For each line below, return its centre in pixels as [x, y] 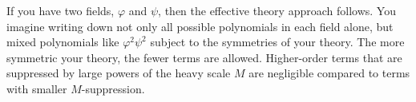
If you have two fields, [61, 10]
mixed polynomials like [63, 42]
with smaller [37, 88]
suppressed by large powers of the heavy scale [119, 73]
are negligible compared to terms [329, 73]
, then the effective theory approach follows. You [277, 10]
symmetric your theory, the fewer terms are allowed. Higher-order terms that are [204, 57]
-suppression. [113, 88]
